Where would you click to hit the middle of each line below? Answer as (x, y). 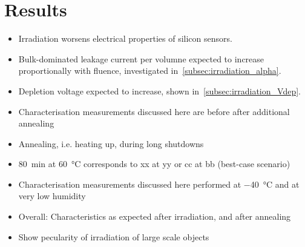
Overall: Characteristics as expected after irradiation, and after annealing (155, 216)
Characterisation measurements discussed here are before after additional (154, 111)
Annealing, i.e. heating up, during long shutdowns (111, 143)
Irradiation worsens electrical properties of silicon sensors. (125, 38)
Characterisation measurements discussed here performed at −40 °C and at (159, 184)
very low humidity (52, 196)
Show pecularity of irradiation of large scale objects (114, 236)
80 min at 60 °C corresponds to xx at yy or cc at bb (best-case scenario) (154, 164)
